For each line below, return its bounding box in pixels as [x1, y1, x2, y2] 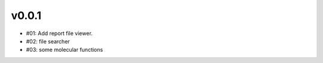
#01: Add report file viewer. [26, 30, 93, 37]
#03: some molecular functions [26, 46, 103, 53]
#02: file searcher [26, 37, 70, 45]
